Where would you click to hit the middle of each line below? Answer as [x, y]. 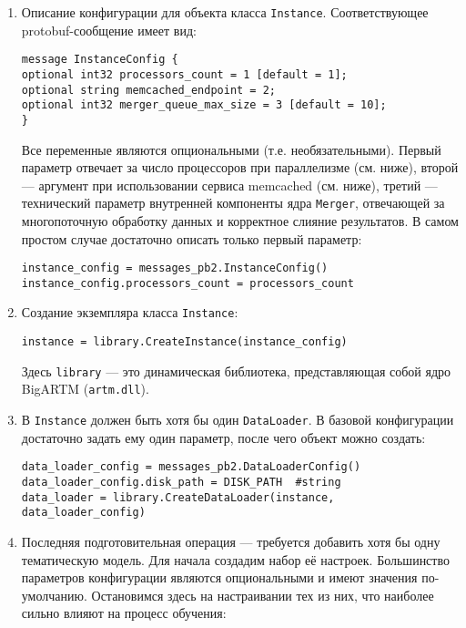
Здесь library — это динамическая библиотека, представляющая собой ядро [236, 371]
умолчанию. [54, 595]
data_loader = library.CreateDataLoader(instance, [178, 497]
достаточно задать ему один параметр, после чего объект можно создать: [223, 437]
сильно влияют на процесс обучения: [124, 613]
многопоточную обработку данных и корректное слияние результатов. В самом [240, 220]
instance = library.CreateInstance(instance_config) [184, 342]
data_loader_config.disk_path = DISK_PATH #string [181, 482]
